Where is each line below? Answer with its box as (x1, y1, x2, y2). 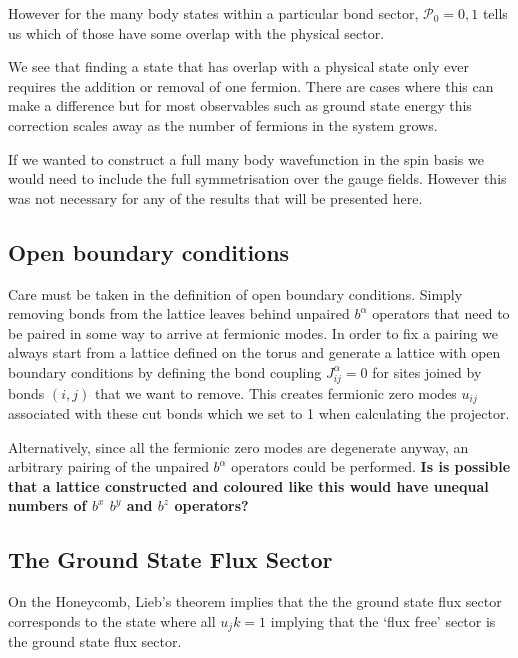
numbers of (8, 495, 87, 516)
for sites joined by (372, 361, 482, 382)
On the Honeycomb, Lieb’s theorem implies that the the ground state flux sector (8, 591, 502, 612)
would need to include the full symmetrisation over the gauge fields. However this (8, 168, 507, 189)
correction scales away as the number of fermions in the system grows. (8, 114, 438, 135)
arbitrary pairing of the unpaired (8, 456, 209, 477)
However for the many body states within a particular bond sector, (8, 3, 419, 23)
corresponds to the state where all (8, 610, 216, 631)
